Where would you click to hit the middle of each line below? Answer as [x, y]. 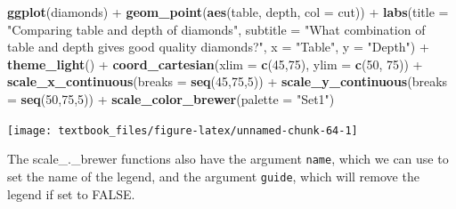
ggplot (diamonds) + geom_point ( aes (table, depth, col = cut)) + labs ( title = [228, 12]
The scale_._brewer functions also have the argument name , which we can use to [228, 159]
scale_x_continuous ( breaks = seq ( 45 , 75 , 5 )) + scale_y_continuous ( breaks [228, 81]
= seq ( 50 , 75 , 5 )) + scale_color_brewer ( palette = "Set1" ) [171, 98]
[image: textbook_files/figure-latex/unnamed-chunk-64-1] [183, 130]
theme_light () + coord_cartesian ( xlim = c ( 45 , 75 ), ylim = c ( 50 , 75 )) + [215, 64]
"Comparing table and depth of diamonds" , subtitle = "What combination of [216, 29]
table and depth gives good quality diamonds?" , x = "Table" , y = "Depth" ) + [218, 47]
